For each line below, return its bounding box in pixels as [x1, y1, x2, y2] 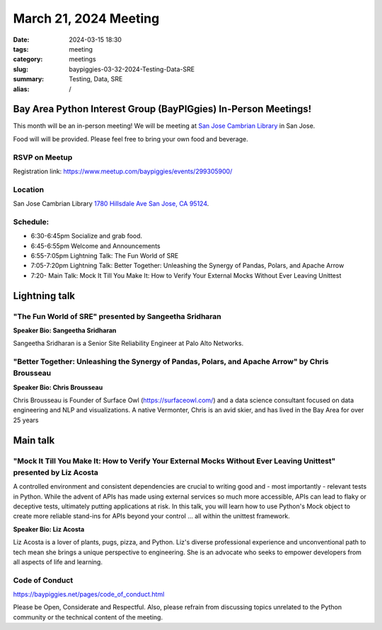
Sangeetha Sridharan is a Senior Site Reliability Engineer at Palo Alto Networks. [13, 339, 244, 348]
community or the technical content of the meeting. [13, 612, 163, 622]
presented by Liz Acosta [13, 467, 99, 477]
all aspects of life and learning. [13, 557, 103, 566]
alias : [13, 85, 30, 93]
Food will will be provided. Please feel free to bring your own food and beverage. [13, 134, 249, 143]
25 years [13, 416, 39, 424]
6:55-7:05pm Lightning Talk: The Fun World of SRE [30, 252, 179, 259]
